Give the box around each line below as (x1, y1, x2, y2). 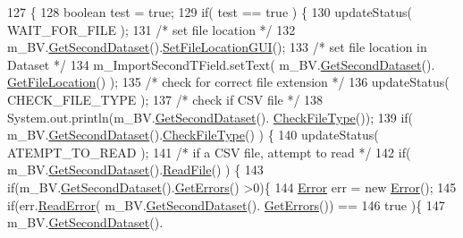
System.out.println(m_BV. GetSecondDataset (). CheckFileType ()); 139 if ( (7, 107, 414, 126)
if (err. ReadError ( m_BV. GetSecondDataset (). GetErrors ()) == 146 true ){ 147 (7, 195, 445, 214)
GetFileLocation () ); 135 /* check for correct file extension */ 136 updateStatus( (7, 72, 450, 91)
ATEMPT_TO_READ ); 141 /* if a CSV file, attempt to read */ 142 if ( (7, 142, 411, 161)
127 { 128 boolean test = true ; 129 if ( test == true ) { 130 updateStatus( (7, 3, 413, 21)
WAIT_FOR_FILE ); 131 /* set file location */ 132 (7, 20, 296, 38)
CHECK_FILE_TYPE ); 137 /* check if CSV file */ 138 (7, 89, 324, 108)
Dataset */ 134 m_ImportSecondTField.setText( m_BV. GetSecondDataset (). (7, 55, 435, 73)
